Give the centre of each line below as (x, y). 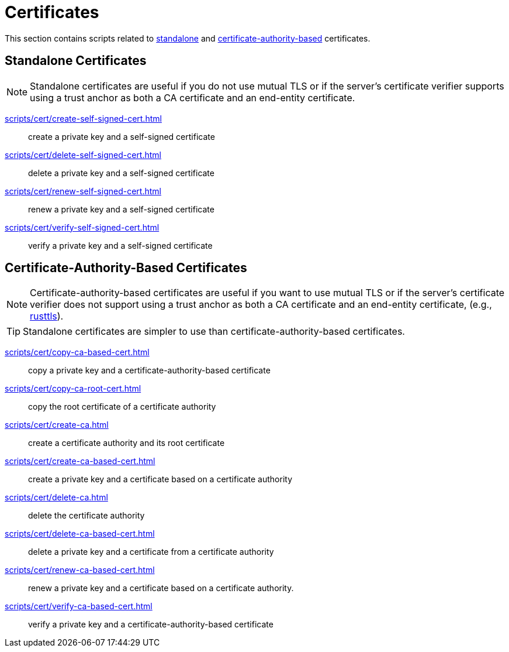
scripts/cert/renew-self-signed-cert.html (83, 191)
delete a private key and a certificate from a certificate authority (151, 552)
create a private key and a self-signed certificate (122, 136)
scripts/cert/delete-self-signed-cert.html (83, 155)
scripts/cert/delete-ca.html (56, 497)
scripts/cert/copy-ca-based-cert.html (77, 352)
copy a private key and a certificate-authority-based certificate (149, 370)
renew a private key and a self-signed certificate (121, 209)
